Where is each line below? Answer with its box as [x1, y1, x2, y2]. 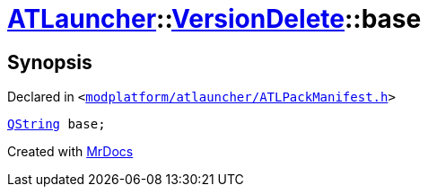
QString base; [7, 117, 106, 132]
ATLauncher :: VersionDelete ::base [7, 4, 422, 34]
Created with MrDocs [7, 144, 134, 160]
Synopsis [7, 50, 92, 74]
